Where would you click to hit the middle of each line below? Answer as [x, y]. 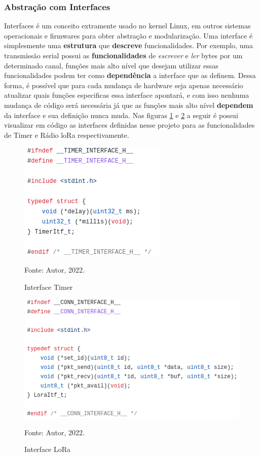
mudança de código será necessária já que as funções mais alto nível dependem [129, 105]
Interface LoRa [48, 449]
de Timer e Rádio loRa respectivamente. [67, 135]
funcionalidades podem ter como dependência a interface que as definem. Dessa [130, 75]
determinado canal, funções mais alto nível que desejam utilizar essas [111, 65]
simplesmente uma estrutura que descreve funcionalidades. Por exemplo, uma [128, 45]
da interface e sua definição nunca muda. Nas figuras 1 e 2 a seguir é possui [121, 115]
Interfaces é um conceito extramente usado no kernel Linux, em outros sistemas [127, 26]
